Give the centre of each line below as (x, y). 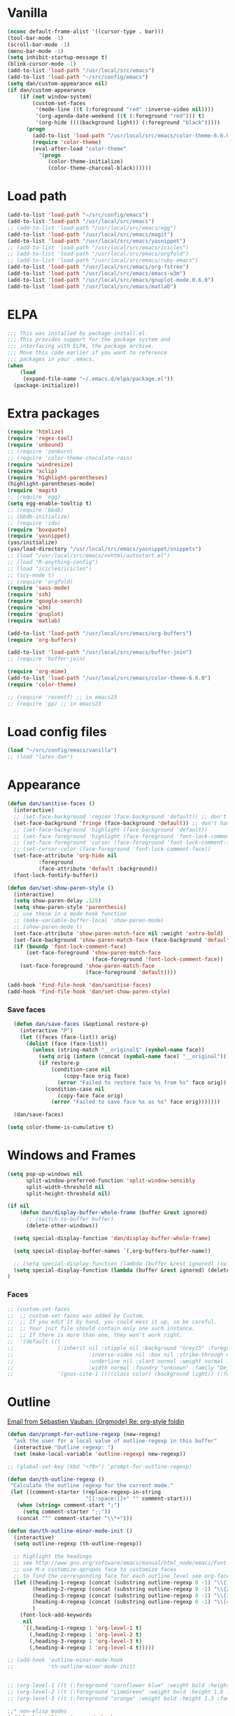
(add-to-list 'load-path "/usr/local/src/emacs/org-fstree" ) (98, 267)
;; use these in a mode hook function (70, 914)
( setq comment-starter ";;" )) (67, 1512)
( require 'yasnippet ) (39, 536)
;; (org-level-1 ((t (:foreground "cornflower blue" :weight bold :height (119, 1686)
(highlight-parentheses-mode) (51, 484)
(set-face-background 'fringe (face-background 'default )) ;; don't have (123, 823)
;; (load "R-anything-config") (53, 562)
